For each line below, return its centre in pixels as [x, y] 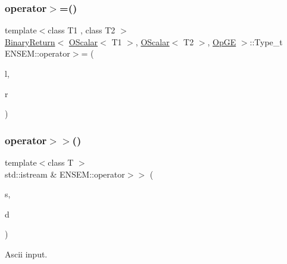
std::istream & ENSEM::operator [65, 174]
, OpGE [222, 41]
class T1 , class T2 [82, 30]
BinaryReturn [30, 41]
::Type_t [266, 41]
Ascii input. [26, 254]
